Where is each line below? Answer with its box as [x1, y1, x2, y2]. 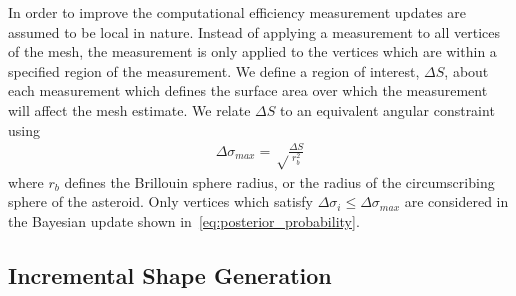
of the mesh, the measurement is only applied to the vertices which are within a [8, 41, 497, 62]
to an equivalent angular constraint [280, 99, 495, 120]
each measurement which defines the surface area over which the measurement [8, 80, 488, 101]
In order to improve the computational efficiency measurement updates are [8, 2, 467, 22]
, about [444, 60, 489, 81]
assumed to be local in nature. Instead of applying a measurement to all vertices [8, 21, 501, 42]
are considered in [404, 191, 509, 212]
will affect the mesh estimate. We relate [8, 99, 251, 120]
